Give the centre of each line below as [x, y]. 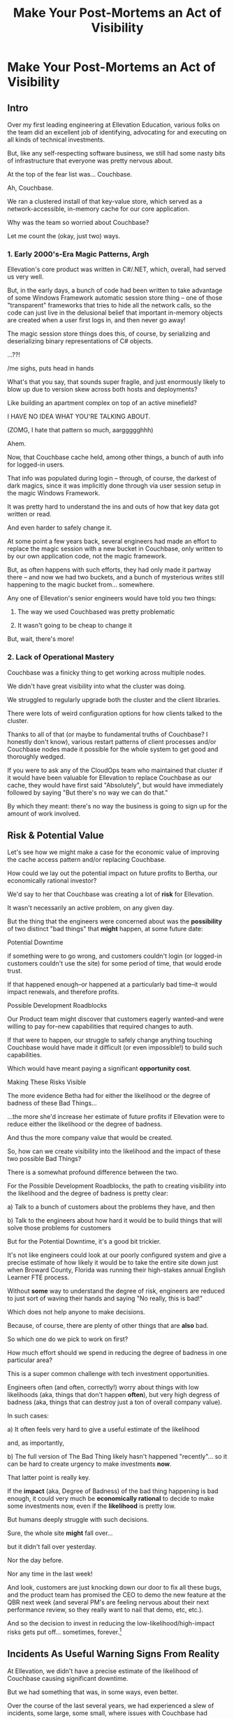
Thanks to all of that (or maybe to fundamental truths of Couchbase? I [108, 734]
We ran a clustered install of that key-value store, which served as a [105, 201]
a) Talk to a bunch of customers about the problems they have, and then [111, 1207]
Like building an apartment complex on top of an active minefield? [102, 403]
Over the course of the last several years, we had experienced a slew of [111, 1705]
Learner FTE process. [38, 1277]
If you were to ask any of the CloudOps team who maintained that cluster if [115, 770]
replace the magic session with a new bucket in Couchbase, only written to [115, 549]
